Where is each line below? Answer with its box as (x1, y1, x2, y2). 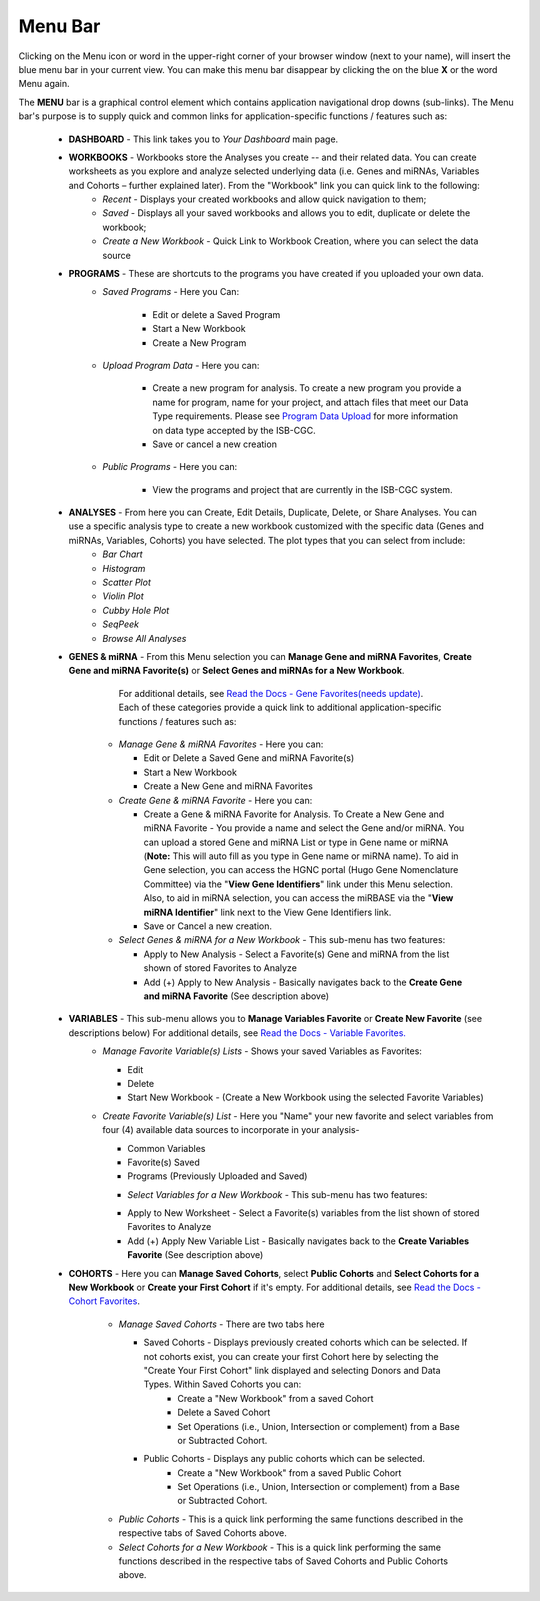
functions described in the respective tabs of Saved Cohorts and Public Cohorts (118, 1555, 449, 1567)
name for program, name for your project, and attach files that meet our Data (152, 396, 469, 408)
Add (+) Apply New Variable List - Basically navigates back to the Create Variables (127, 1235, 470, 1247)
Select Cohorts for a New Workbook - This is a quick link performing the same (118, 1541, 442, 1553)
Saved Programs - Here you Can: (102, 286, 240, 298)
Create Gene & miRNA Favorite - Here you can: (118, 794, 313, 806)
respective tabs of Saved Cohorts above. (118, 1527, 287, 1539)
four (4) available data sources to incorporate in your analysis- (102, 1124, 360, 1136)
